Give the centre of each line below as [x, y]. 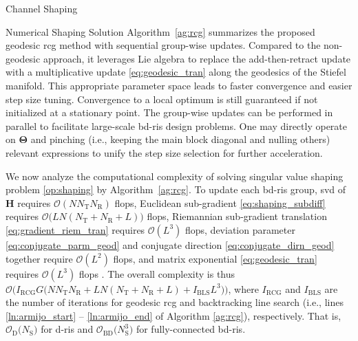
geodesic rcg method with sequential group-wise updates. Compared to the [163, 45]
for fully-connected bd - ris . [191, 329]
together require [39, 258]
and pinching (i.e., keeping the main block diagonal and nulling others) [180, 139]
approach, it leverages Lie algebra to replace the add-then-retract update [197, 58]
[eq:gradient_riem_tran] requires [75, 229]
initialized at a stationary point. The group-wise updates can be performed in [169, 112]
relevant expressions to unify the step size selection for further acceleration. [164, 152]
